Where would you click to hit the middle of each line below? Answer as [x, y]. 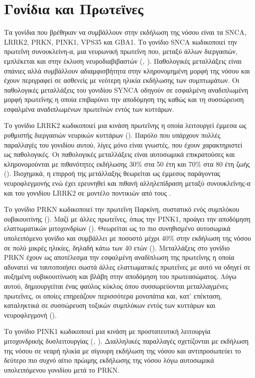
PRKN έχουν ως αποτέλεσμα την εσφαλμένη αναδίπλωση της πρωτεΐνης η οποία [119, 257]
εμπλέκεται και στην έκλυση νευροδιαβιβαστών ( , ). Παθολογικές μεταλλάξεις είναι [123, 61]
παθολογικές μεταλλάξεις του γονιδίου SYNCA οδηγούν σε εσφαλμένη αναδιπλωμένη [126, 89]
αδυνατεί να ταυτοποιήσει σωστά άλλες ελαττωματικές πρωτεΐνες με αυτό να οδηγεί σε [127, 266]
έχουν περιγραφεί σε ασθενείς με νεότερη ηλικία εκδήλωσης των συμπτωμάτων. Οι [122, 80]
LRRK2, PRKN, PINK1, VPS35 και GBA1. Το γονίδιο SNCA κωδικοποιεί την [121, 41]
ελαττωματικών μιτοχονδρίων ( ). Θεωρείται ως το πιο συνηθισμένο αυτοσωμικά [117, 228]
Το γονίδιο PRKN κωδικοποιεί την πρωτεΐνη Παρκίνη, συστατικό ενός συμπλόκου [122, 209]
